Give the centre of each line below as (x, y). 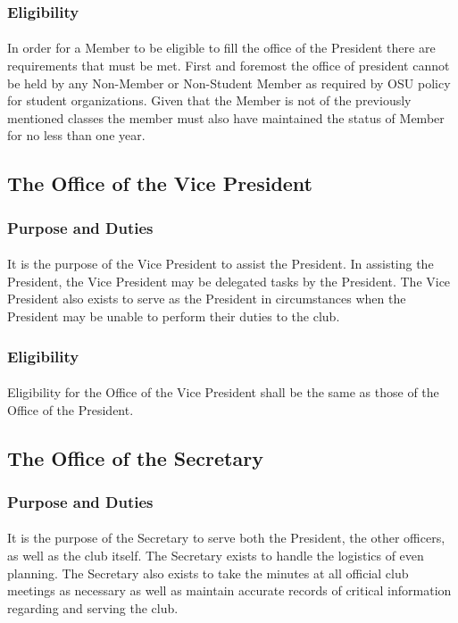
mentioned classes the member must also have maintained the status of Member (226, 117)
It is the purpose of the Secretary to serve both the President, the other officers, (226, 538)
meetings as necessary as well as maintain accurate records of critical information (229, 590)
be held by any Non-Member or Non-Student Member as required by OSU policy (229, 83)
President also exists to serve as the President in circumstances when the (207, 299)
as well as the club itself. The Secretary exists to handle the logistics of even (216, 556)
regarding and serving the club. (93, 607)
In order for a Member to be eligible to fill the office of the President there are (221, 48)
